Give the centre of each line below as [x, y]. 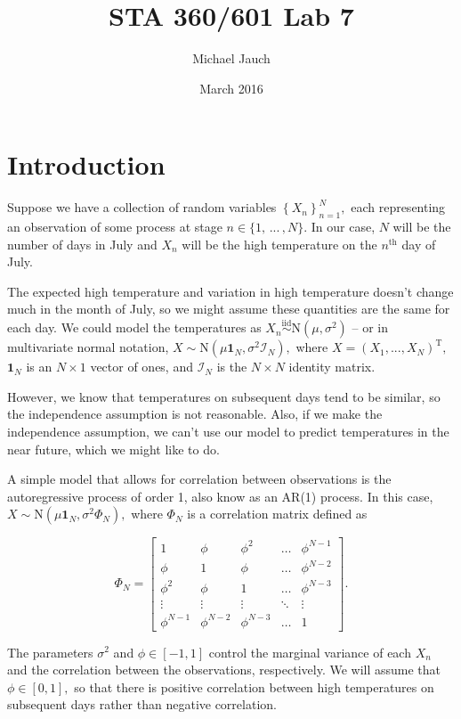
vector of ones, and [142, 367]
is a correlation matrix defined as [277, 514]
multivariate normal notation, [88, 347]
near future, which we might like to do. [113, 449]
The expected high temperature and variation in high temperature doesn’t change [230, 291]
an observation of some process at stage [115, 227]
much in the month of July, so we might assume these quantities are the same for [229, 309]
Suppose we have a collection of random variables [142, 207]
